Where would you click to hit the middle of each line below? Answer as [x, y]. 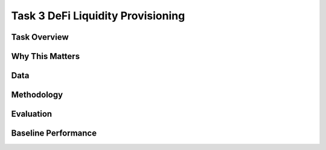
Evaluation [32, 114]
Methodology [37, 95]
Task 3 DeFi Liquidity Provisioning [98, 16]
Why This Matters [46, 56]
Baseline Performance [54, 133]
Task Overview [40, 37]
